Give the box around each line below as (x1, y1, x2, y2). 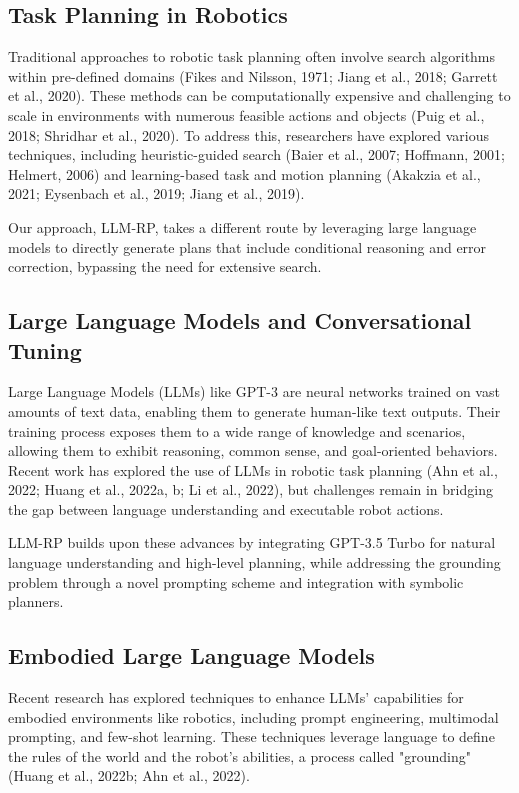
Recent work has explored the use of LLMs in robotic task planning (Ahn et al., (8, 459, 498, 480)
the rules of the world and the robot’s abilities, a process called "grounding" (8, 745, 471, 766)
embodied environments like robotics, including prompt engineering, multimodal (8, 706, 499, 727)
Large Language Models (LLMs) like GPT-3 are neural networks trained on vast (8, 381, 500, 402)
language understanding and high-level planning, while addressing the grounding (8, 552, 501, 573)
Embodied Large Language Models (8, 640, 375, 671)
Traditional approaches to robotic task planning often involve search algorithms (8, 46, 496, 67)
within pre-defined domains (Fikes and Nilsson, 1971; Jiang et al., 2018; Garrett (8, 65, 498, 86)
